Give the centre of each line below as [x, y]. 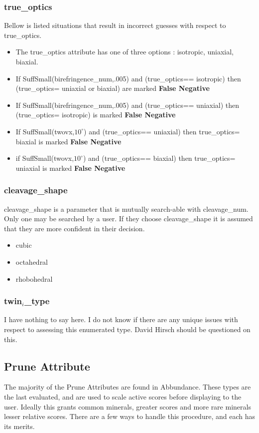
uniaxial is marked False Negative [70, 168]
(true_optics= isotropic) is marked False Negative [96, 115]
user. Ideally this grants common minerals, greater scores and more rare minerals [128, 406]
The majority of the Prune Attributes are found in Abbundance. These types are [128, 387]
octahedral [32, 261]
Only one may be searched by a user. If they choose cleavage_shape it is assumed [129, 218]
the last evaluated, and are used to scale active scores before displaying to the [123, 396]
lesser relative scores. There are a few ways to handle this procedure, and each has [129, 416]
